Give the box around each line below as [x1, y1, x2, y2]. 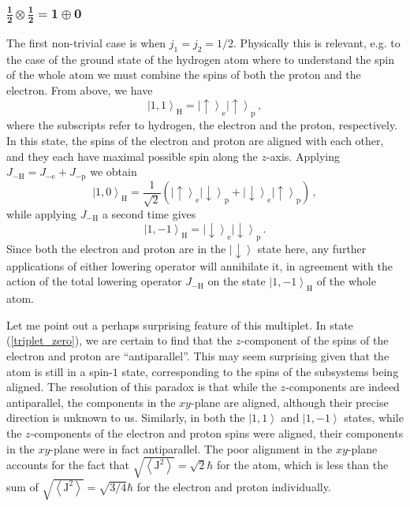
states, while [344, 409, 404, 426]
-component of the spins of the [240, 332, 389, 349]
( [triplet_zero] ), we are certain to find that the [6, 332, 233, 349]
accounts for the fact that [6, 457, 130, 472]
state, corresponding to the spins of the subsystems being [121, 363, 399, 379]
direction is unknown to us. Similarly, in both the [6, 409, 245, 426]
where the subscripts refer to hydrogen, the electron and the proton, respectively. [6, 117, 398, 133]
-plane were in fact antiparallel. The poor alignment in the [50, 440, 333, 457]
